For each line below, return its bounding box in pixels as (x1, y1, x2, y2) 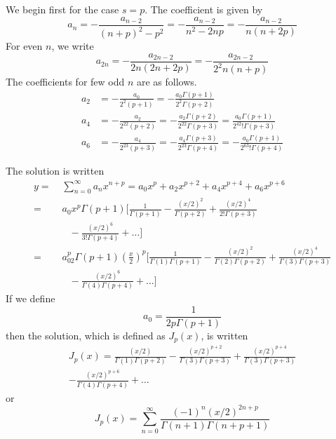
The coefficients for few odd (6, 74, 125, 88)
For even (6, 39, 43, 53)
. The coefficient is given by (145, 2, 263, 16)
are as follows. (136, 74, 197, 88)
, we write (51, 39, 94, 53)
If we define (6, 291, 55, 306)
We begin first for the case (6, 2, 119, 16)
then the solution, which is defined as (6, 327, 166, 342)
